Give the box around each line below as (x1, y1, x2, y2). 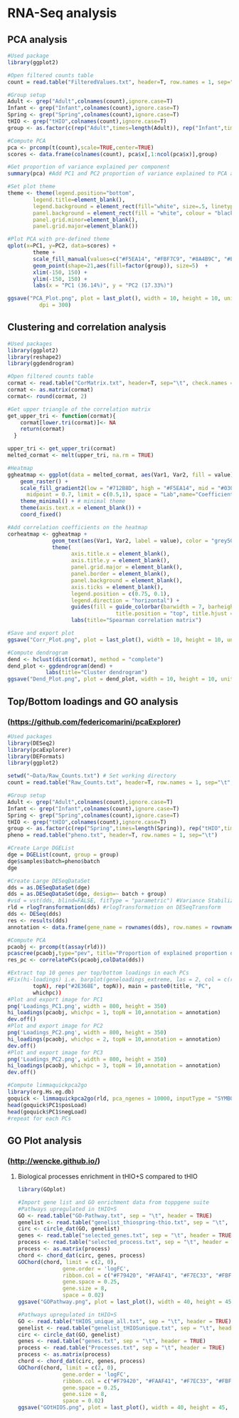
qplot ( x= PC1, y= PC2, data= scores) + (7, 243, 116, 250)
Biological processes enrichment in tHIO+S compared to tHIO (17, 1172, 198, 1181)
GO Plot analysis (7, 1134, 82, 1146)
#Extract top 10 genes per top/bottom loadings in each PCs (7, 969, 190, 976)
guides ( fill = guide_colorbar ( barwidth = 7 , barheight (70, 603, 237, 611)
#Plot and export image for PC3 (7, 1049, 103, 1056)
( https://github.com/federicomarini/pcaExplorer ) (7, 717, 181, 727)
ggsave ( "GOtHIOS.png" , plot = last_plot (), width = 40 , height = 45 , (17, 1404, 229, 1412)
